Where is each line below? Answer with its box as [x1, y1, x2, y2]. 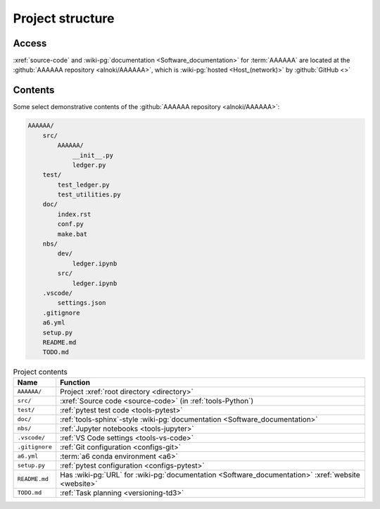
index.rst [57, 210, 91, 218]
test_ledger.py [57, 180, 110, 189]
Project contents [13, 367, 68, 377]
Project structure [13, 11, 115, 26]
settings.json [57, 299, 106, 307]
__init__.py [72, 151, 114, 159]
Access [13, 37, 47, 49]
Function [60, 377, 91, 387]
